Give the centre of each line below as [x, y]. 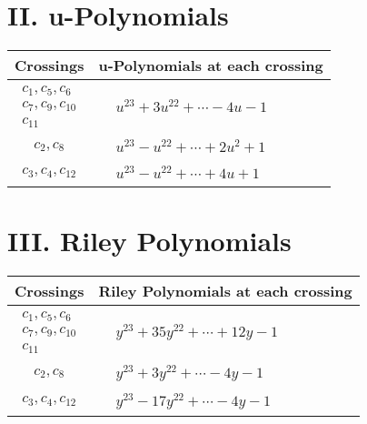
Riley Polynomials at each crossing [225, 291]
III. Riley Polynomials [149, 241]
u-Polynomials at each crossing [211, 66]
